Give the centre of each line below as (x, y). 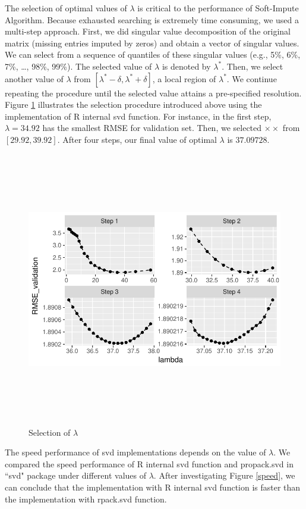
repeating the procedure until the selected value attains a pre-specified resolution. (153, 93)
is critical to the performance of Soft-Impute (218, 8)
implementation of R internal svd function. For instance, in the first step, (138, 116)
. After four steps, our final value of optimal (137, 139)
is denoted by (186, 66)
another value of (34, 78)
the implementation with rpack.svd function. (86, 499)
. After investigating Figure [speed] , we (224, 475)
